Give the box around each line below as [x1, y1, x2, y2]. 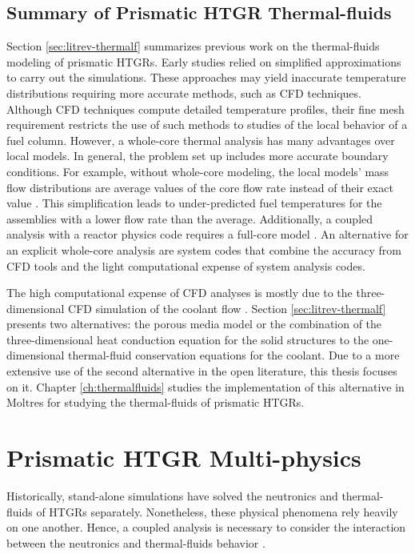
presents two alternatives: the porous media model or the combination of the [6, 315, 382, 332]
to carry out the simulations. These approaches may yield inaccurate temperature [6, 69, 406, 86]
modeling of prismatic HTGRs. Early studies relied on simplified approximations [6, 53, 401, 70]
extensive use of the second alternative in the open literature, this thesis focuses [6, 363, 397, 379]
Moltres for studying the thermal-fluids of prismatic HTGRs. [6, 394, 305, 411]
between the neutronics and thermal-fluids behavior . [6, 534, 265, 551]
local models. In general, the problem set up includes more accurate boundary [6, 147, 389, 164]
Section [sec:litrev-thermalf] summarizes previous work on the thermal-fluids [6, 38, 380, 54]
